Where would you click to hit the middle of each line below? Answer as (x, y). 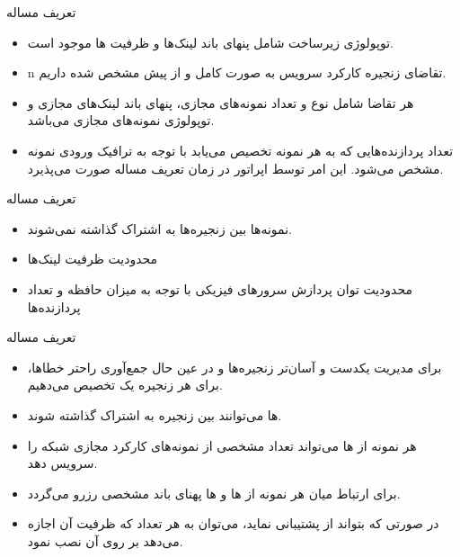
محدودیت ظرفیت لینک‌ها (93, 259)
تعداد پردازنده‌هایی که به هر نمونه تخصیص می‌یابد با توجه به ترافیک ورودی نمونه (240, 150)
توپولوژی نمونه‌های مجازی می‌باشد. (121, 120)
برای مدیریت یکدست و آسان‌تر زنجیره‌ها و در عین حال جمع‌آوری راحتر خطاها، (234, 367)
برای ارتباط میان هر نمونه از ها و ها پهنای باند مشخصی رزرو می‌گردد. (214, 493)
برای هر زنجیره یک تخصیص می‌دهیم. (125, 385)
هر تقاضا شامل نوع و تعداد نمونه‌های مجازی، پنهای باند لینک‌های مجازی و (221, 102)
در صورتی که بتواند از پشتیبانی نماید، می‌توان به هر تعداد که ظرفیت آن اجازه (233, 523)
